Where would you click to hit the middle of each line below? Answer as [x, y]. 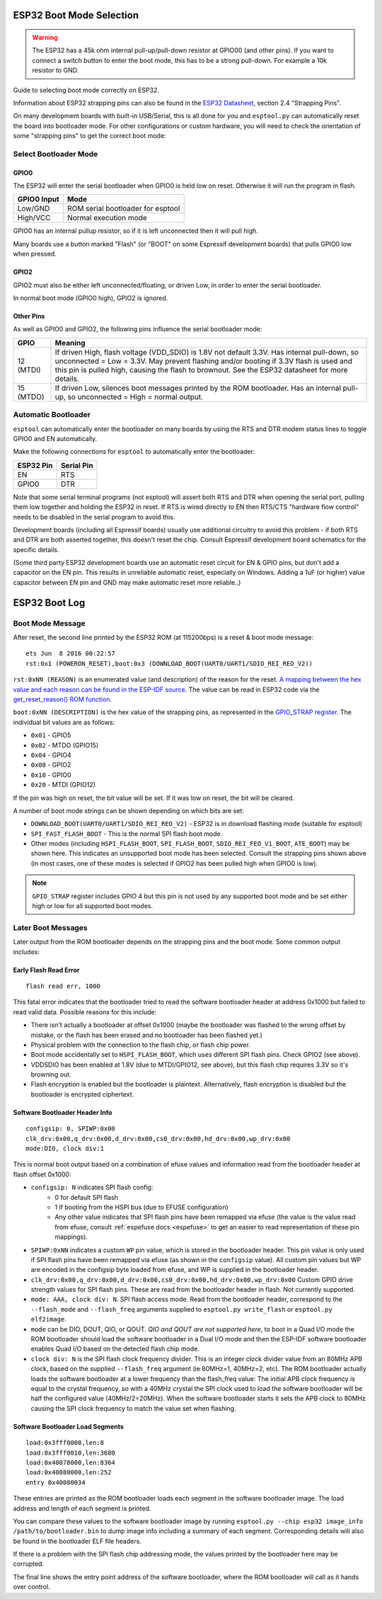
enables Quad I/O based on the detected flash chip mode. [115, 1349]
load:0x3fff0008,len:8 [65, 1443]
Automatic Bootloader [52, 415]
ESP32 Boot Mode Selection [76, 15]
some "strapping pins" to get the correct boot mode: [89, 136]
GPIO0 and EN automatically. [55, 438]
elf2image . [48, 1319]
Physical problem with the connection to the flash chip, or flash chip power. [140, 1045]
